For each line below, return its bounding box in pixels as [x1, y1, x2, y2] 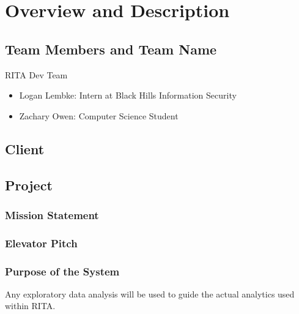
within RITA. [5, 299, 56, 312]
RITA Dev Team [5, 68, 68, 81]
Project [5, 175, 53, 194]
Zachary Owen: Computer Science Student [19, 109, 179, 122]
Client [5, 139, 45, 158]
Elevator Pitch [5, 235, 78, 250]
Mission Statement [5, 207, 99, 222]
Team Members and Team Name [5, 39, 217, 58]
